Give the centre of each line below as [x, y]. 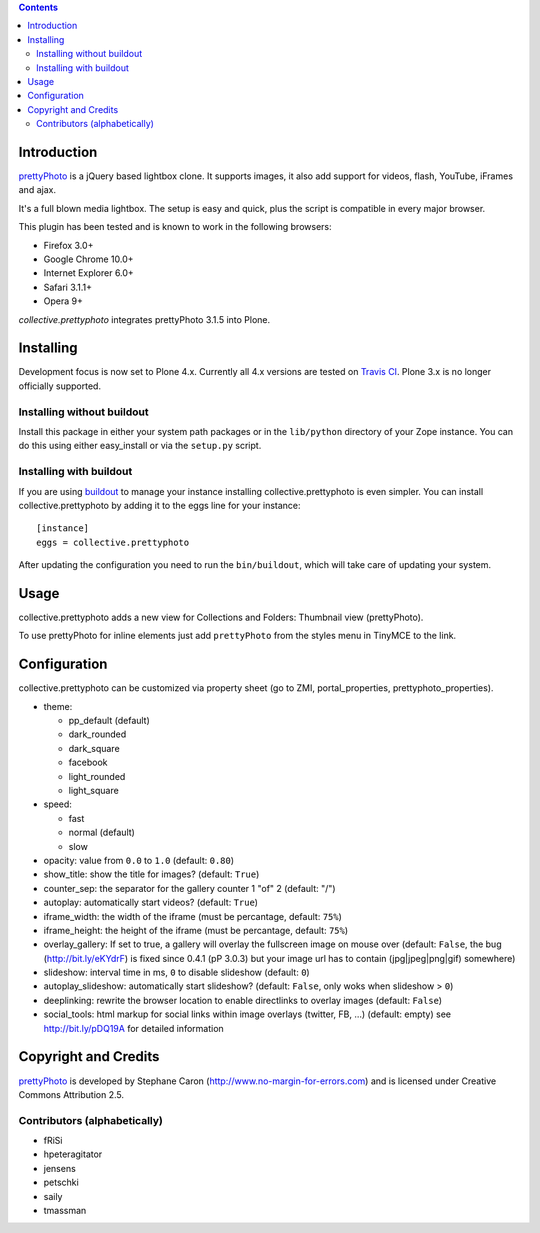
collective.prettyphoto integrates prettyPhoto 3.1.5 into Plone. [144, 319]
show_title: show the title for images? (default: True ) [151, 874]
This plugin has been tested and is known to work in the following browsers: [175, 227]
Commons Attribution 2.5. [71, 1094]
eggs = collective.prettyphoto [113, 542]
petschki [61, 1182]
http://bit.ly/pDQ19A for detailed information [133, 1028]
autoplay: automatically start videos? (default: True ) [151, 902]
